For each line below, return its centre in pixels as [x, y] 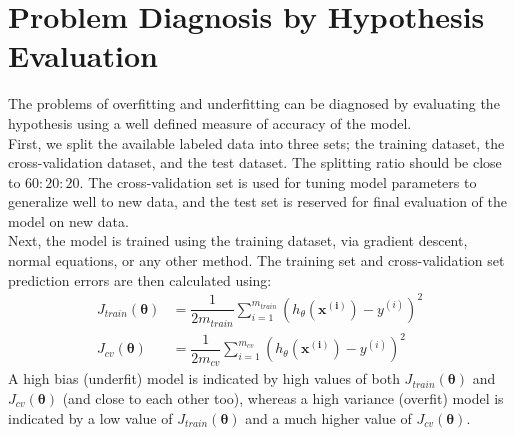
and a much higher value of [328, 417]
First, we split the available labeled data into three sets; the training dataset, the [256, 142]
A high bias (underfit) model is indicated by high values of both [204, 378]
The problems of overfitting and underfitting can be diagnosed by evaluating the [254, 103]
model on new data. [68, 220]
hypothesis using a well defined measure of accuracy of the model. [210, 122]
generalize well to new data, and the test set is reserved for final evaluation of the [257, 201]
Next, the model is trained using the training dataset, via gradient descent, [238, 240]
